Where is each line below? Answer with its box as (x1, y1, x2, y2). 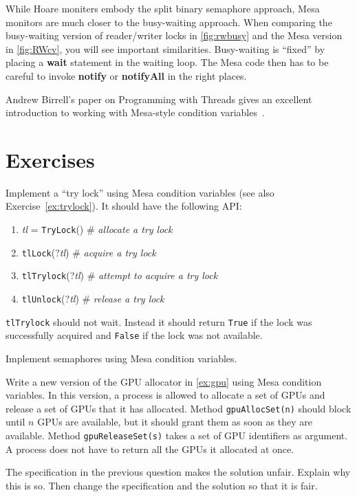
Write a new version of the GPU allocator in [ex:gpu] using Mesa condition (6, 374, 322, 388)
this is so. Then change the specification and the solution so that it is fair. (6, 478, 318, 492)
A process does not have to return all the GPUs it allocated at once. (6, 441, 294, 456)
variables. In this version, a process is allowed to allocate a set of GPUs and (6, 388, 325, 402)
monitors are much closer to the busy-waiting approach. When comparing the (6, 14, 332, 29)
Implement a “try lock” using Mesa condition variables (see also (6, 185, 274, 199)
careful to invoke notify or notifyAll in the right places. (6, 68, 247, 82)
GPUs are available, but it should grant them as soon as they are (37, 415, 312, 429)
